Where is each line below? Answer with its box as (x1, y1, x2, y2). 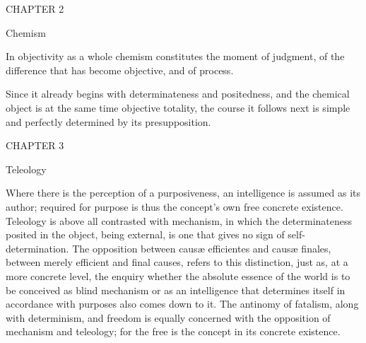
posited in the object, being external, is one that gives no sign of (6, 227, 285, 242)
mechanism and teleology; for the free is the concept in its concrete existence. (6, 324, 341, 339)
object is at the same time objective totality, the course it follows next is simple (6, 100, 350, 115)
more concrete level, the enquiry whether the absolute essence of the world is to (6, 268, 350, 283)
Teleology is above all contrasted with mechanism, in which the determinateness (6, 213, 353, 228)
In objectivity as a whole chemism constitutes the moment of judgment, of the (6, 49, 345, 64)
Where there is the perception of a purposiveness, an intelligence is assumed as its (6, 185, 361, 200)
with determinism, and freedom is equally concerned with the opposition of (6, 310, 331, 325)
